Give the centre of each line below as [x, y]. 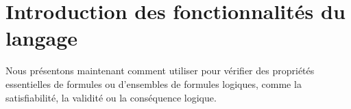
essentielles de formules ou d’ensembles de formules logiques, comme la [154, 83]
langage [42, 38]
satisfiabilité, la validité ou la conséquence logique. [111, 97]
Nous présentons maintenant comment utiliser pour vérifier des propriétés [160, 71]
